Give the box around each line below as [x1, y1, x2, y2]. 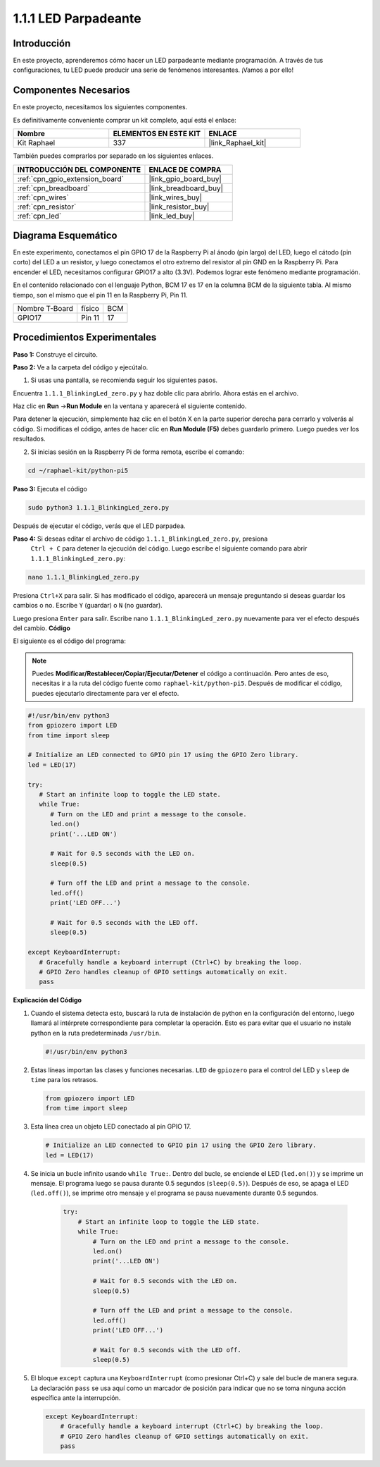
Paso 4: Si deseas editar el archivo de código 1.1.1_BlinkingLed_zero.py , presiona [13, 534, 268, 543]
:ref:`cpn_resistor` [17, 202, 77, 211]
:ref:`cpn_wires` [17, 192, 70, 202]
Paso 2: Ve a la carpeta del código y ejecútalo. [13, 363, 148, 372]
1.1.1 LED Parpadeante [13, 11, 141, 26]
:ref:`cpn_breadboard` [17, 183, 91, 193]
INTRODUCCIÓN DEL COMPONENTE [17, 164, 141, 174]
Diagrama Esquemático [13, 229, 118, 241]
